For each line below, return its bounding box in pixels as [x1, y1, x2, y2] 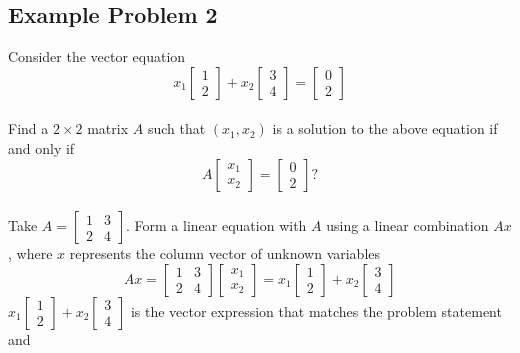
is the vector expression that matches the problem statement [130, 300, 502, 321]
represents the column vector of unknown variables [69, 243, 381, 264]
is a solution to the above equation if [272, 118, 498, 139]
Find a [8, 118, 49, 139]
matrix [87, 118, 129, 139]
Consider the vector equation [8, 46, 186, 67]
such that [147, 118, 206, 139]
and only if [8, 137, 75, 158]
